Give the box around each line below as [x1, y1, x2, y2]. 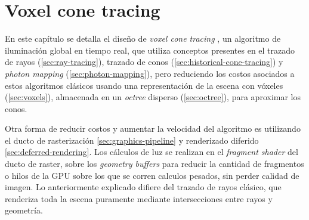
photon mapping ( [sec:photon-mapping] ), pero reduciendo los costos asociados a [5, 67, 295, 79]
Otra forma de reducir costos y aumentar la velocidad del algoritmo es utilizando [5, 122, 301, 135]
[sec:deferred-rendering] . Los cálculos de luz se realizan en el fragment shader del [5, 145, 298, 158]
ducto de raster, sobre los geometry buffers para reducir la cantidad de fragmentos [5, 157, 304, 170]
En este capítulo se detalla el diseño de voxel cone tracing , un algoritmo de [5, 32, 281, 45]
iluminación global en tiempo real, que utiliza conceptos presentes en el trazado [5, 44, 295, 56]
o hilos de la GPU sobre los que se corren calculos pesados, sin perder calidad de [5, 169, 299, 181]
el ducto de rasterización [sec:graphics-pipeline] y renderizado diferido [5, 134, 259, 146]
